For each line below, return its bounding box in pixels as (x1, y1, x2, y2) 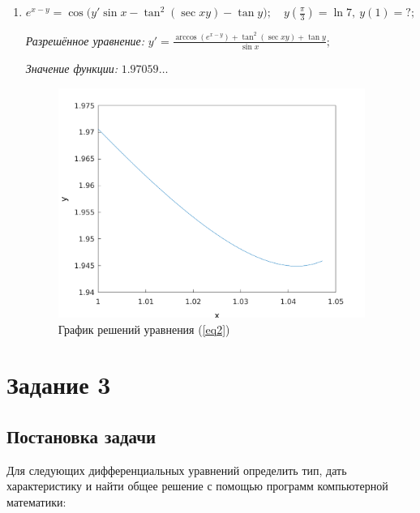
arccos (175, 32, 197, 41)
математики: (6, 493, 66, 510)
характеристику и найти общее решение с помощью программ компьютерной (6, 477, 388, 494)
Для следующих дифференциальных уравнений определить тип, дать (6, 461, 347, 478)
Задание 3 (6, 368, 111, 401)
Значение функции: (25, 60, 118, 77)
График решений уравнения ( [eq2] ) (58, 320, 230, 337)
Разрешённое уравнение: (25, 32, 145, 49)
